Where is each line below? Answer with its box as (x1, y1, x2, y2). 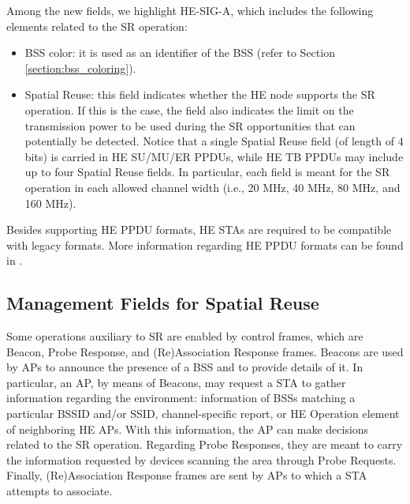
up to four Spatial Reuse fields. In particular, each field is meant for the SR (24, 164, 390, 180)
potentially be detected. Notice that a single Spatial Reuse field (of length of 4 (24, 133, 404, 149)
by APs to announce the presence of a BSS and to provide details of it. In (6, 359, 363, 375)
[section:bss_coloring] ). (24, 59, 136, 76)
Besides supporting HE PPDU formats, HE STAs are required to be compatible (6, 221, 392, 238)
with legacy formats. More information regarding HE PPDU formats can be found (6, 236, 404, 253)
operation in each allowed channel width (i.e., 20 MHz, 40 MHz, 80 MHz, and (24, 179, 401, 195)
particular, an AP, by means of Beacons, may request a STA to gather (6, 374, 346, 390)
